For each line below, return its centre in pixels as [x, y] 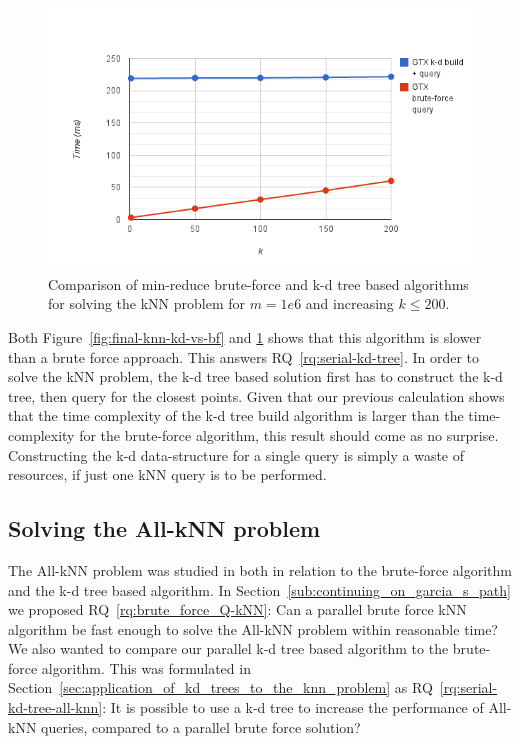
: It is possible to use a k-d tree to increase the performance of [293, 707]
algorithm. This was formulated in [146, 667]
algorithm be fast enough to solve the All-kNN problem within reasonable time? [253, 628]
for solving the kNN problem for [146, 303]
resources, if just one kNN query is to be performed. [167, 474]
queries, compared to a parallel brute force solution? [201, 726]
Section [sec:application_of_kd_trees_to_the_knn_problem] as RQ [220, 687]
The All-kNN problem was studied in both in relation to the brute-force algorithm [260, 569]
